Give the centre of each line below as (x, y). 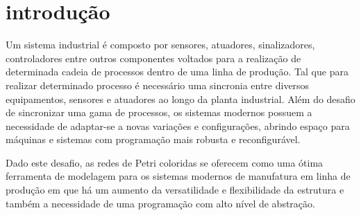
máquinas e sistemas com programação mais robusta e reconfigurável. (153, 139)
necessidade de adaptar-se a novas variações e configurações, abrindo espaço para (178, 125)
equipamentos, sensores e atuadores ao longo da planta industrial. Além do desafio (180, 99)
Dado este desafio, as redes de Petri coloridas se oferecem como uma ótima (165, 162)
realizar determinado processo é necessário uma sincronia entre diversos (158, 85)
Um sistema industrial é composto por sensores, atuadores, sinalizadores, (160, 45)
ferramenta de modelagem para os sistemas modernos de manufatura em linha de (178, 176)
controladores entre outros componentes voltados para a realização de (153, 58)
